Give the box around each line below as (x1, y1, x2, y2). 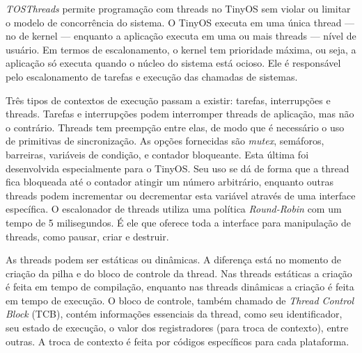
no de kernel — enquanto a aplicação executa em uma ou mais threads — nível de (6, 28, 356, 43)
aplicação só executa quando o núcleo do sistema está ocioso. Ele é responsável (6, 56, 341, 70)
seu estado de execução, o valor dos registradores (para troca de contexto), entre (6, 320, 349, 335)
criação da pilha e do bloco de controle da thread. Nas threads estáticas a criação (6, 265, 352, 280)
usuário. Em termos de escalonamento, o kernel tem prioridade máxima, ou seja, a (6, 42, 356, 56)
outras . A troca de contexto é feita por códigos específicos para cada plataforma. (6, 334, 349, 348)
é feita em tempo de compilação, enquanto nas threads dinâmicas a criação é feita (6, 279, 354, 294)
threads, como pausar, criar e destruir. (6, 229, 169, 243)
